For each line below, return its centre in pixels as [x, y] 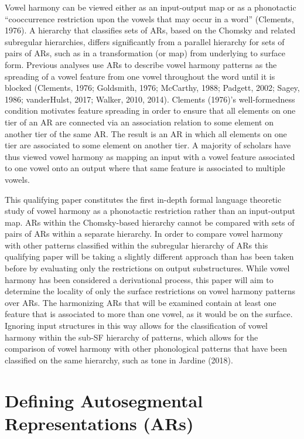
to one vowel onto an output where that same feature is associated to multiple [145, 168]
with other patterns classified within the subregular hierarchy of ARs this [136, 245]
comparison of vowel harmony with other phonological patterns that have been [146, 348]
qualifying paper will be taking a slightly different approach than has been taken [149, 256]
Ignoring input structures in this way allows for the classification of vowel [136, 326]
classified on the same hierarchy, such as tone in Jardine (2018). [119, 360]
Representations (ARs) [99, 423]
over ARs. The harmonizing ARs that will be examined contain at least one [141, 302]
